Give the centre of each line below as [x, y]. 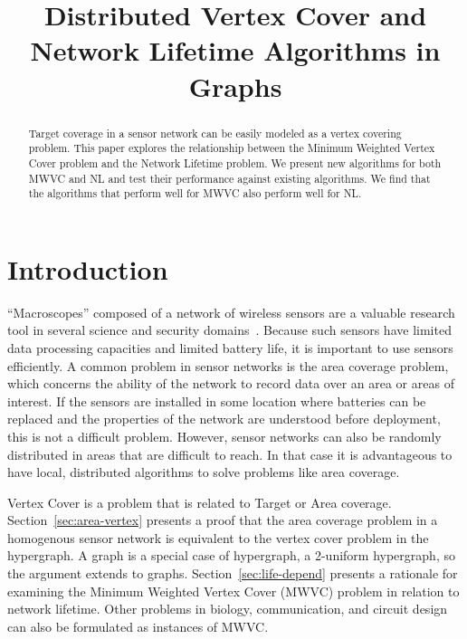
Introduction [88, 268]
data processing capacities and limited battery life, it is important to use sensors [230, 347]
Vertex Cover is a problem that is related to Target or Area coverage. [200, 502]
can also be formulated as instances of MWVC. [138, 626]
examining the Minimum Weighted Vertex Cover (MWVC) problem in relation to [233, 591]
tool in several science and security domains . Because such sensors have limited [229, 330]
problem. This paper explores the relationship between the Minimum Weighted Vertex [232, 148]
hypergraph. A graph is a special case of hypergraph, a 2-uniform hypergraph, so [231, 555]
